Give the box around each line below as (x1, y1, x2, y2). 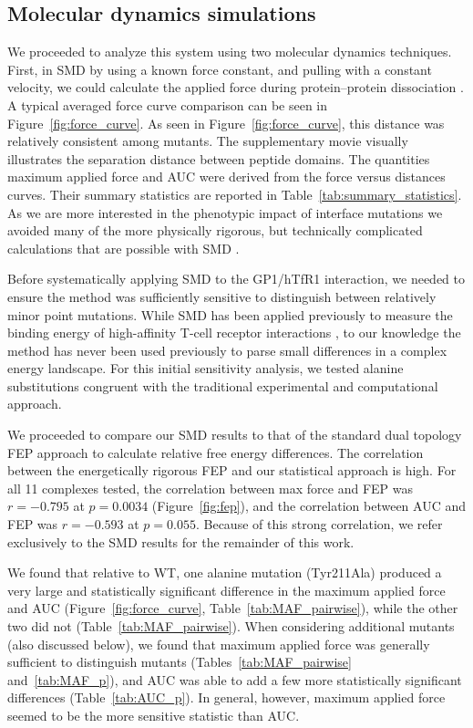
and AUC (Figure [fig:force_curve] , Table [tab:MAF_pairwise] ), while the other (7, 598, 458, 618)
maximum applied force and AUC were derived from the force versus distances (7, 167, 446, 186)
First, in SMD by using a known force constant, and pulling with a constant (7, 59, 432, 78)
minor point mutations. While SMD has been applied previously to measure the (7, 305, 453, 324)
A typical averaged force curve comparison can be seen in (7, 95, 328, 114)
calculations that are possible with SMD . (7, 238, 240, 257)
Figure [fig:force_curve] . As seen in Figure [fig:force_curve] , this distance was (7, 113, 445, 132)
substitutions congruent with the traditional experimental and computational (7, 376, 438, 395)
